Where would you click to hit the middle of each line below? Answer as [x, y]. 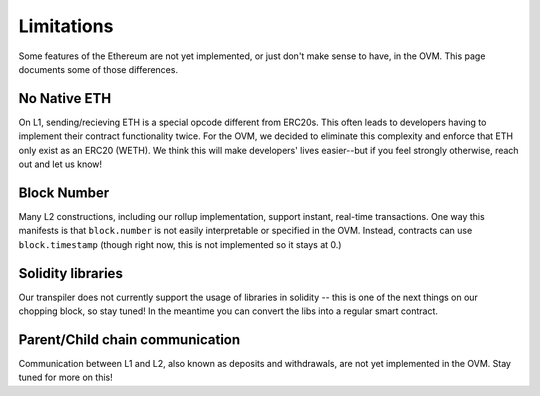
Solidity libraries [71, 273]
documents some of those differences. [98, 69]
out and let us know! [60, 164]
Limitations [66, 26]
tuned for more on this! [66, 377]
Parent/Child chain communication [129, 339]
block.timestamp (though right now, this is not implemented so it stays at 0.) [180, 244]
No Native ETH [65, 98]
